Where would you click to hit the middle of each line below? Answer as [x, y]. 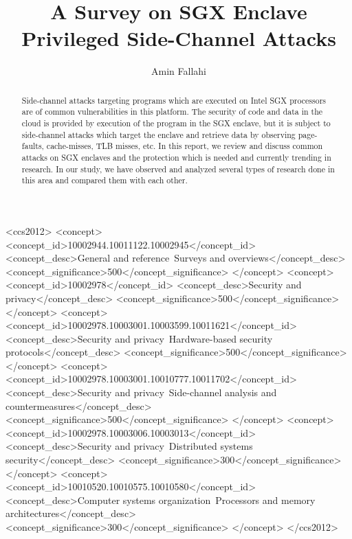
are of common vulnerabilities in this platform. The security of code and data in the [172, 112]
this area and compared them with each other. [104, 180]
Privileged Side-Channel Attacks [179, 38]
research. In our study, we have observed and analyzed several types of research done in [178, 169]
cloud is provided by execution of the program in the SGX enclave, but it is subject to [176, 123]
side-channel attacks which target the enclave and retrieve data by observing [158, 134]
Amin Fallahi [179, 71]
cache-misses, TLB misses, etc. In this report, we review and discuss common [185, 146]
